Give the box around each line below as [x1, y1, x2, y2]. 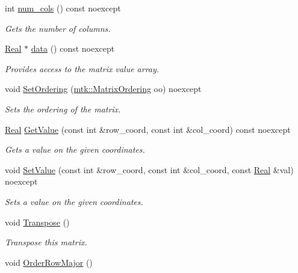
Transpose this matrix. [5, 236, 87, 248]
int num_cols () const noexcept [5, 2, 121, 14]
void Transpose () [5, 215, 70, 228]
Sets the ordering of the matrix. [5, 102, 121, 115]
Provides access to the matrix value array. [5, 62, 160, 75]
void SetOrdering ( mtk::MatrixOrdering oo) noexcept [5, 82, 202, 95]
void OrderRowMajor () [5, 256, 93, 268]
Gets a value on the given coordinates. [5, 143, 145, 156]
